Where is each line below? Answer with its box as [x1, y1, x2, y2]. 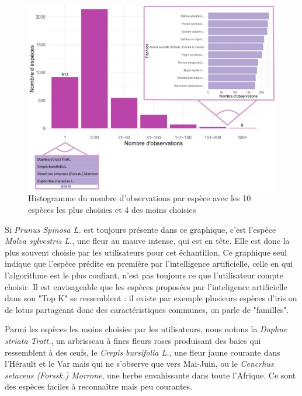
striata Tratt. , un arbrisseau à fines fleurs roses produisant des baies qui [5, 334, 261, 346]
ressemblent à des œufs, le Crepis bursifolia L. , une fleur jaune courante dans [5, 346, 280, 358]
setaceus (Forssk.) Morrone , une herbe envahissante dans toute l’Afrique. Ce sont [5, 369, 296, 381]
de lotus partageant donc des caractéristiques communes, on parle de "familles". [5, 303, 289, 315]
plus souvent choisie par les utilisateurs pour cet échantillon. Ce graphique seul [5, 246, 287, 258]
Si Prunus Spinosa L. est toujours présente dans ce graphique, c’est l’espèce [5, 223, 276, 235]
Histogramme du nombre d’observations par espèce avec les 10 [28, 192, 251, 204]
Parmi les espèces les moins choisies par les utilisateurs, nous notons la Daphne [5, 323, 287, 335]
